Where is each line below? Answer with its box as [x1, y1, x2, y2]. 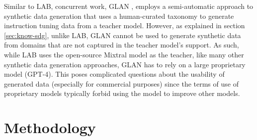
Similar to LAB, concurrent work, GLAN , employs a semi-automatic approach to [4, 1, 254, 11]
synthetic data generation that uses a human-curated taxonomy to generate [4, 10, 234, 21]
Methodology [4, 117, 96, 138]
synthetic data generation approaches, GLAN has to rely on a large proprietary [4, 59, 246, 69]
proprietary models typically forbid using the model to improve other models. [4, 88, 240, 98]
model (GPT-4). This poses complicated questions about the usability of [4, 69, 225, 79]
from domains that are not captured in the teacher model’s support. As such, [4, 40, 239, 50]
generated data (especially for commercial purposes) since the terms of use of [4, 78, 239, 89]
